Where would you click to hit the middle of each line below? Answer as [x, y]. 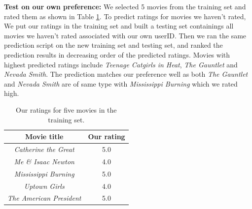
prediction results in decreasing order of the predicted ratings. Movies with [117, 54]
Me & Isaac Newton [44, 161]
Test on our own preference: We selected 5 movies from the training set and [125, 6]
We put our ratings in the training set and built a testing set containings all [119, 26]
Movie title [44, 136]
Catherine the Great [44, 149]
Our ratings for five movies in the [66, 109]
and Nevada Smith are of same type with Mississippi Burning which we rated [121, 83]
